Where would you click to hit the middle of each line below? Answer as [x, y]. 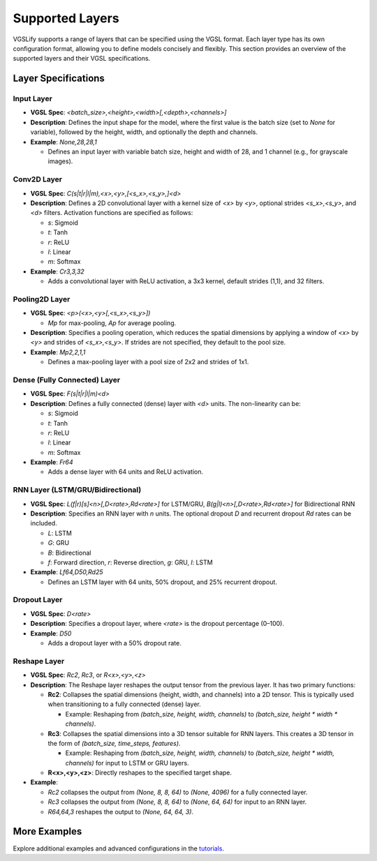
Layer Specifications [59, 78]
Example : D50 [51, 633]
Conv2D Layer [38, 179]
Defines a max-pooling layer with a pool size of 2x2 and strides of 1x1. [148, 362]
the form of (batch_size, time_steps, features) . [114, 743]
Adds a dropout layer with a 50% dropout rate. [114, 643]
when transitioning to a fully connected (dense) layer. [125, 704]
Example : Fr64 [52, 462]
